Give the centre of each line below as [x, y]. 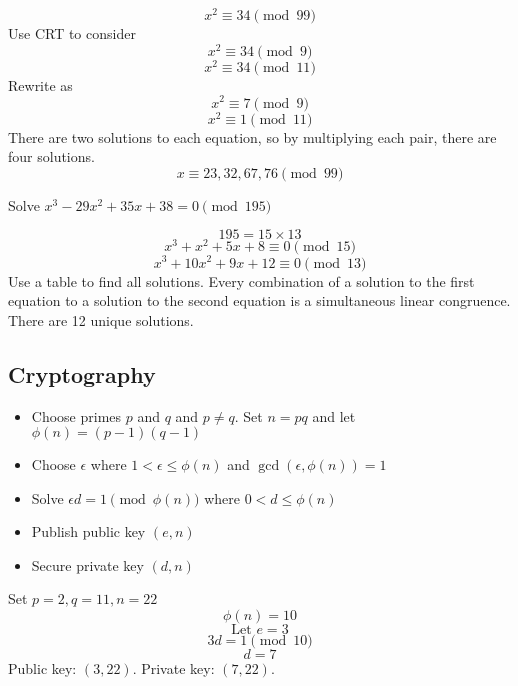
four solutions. [51, 156]
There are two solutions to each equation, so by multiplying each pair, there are [252, 136]
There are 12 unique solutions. [101, 319]
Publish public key [88, 531]
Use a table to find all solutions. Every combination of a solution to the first [241, 280]
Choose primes [76, 415]
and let [334, 415]
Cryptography [82, 373]
